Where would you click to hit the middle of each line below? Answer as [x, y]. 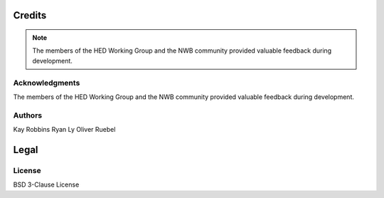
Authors [28, 115]
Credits [30, 15]
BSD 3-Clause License [46, 184]
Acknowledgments [47, 83]
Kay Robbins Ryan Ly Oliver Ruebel [64, 130]
